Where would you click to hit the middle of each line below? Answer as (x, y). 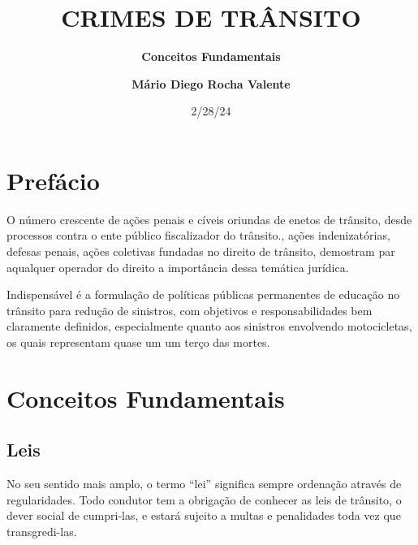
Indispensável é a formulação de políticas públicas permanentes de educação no (203, 294)
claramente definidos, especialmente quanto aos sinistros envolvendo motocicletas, (209, 326)
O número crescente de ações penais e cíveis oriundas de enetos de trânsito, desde (209, 219)
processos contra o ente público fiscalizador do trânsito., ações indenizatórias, (198, 235)
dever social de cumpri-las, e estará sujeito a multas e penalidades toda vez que (204, 515)
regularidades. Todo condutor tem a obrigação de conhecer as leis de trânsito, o (204, 499)
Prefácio (53, 180)
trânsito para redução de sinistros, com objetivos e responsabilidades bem (190, 310)
